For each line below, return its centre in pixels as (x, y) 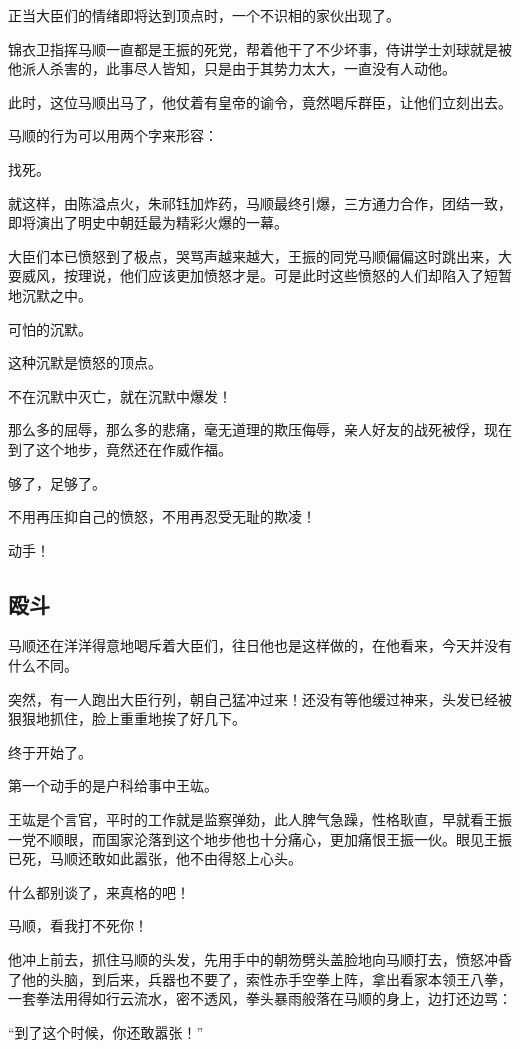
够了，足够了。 (57, 482)
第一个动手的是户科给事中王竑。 (113, 785)
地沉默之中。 (50, 294)
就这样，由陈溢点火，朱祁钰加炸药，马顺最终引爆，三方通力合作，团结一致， (260, 202)
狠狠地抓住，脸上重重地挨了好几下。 (127, 718)
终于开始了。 (50, 751)
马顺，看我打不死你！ (78, 925)
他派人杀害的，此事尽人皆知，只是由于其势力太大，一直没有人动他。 (232, 68)
